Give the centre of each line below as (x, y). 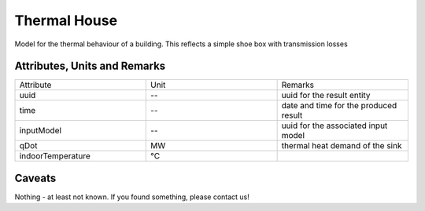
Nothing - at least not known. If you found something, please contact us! (132, 197)
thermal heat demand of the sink (342, 146)
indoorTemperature (55, 156)
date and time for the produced (339, 106)
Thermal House (66, 20)
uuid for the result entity (326, 96)
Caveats (35, 178)
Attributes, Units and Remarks (90, 66)
